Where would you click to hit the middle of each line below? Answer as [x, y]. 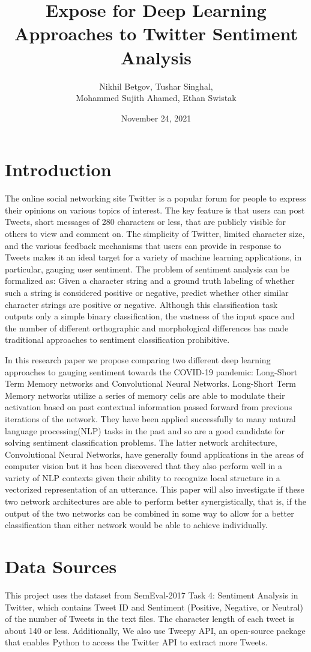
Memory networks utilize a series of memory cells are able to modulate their [145, 395]
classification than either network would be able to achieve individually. [136, 525]
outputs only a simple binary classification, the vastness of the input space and [150, 316]
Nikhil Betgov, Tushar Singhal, [156, 86]
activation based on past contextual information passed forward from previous [149, 407]
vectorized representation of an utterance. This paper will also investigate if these [155, 489]
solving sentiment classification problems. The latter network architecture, [141, 442]
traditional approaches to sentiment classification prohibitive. [117, 340]
